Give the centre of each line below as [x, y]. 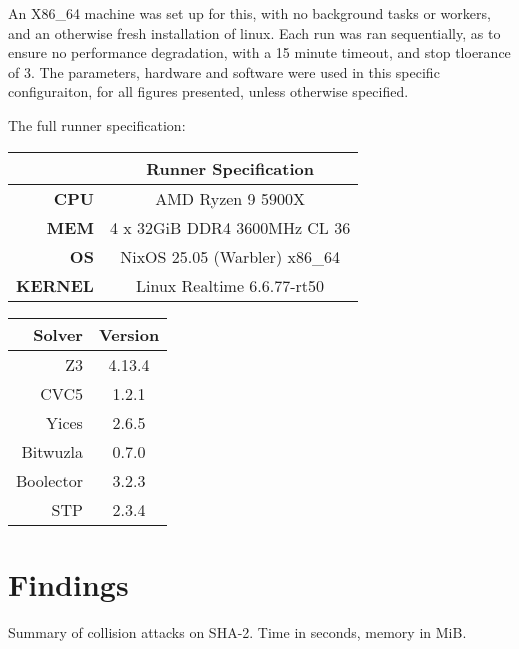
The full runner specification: [97, 124]
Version [129, 334]
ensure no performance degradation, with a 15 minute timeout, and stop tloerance [259, 52]
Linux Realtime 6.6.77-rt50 [230, 285]
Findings [68, 583]
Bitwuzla [52, 451]
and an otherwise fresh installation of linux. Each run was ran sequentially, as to [254, 32]
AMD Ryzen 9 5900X [230, 198]
